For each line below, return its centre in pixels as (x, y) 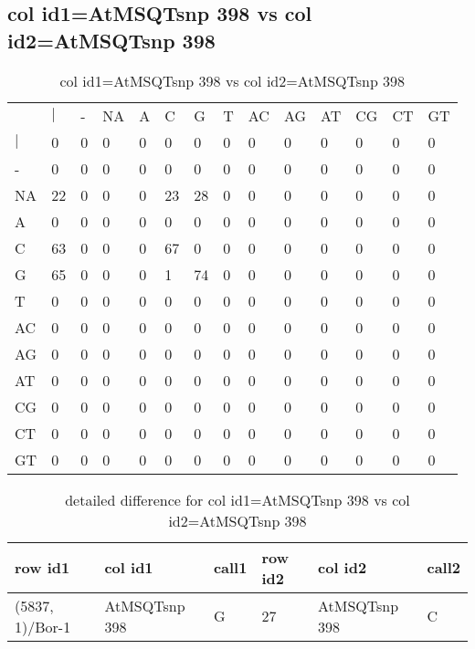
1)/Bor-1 (43, 626)
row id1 (42, 568)
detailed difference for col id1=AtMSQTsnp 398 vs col (237, 499)
